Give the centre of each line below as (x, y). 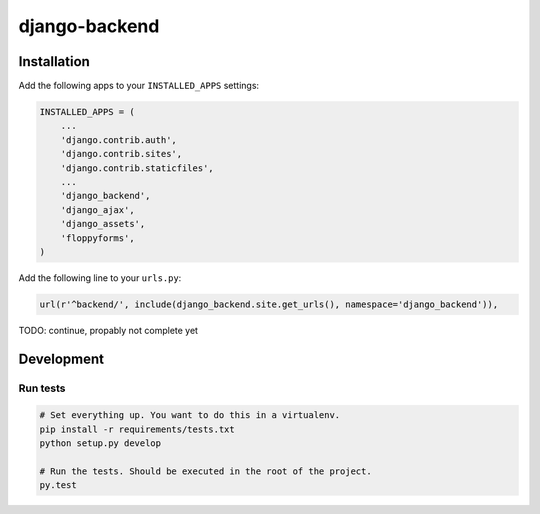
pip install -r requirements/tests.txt (137, 429)
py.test (58, 485)
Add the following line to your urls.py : (100, 277)
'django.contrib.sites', (121, 154)
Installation (54, 61)
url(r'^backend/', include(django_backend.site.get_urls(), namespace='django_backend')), (269, 304)
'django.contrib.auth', (118, 139)
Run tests (42, 388)
